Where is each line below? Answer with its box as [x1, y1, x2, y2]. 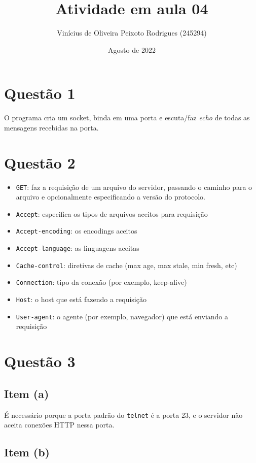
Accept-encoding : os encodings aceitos [16, 225, 137, 236]
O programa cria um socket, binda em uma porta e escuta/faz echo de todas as [4, 112, 250, 123]
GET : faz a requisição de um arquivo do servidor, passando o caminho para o [16, 181, 252, 192]
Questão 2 [4, 152, 76, 173]
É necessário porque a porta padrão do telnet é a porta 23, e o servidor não [4, 409, 243, 420]
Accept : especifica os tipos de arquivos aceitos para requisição [16, 208, 208, 219]
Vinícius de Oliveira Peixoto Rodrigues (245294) [57, 27, 207, 38]
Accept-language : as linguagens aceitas [16, 243, 139, 253]
